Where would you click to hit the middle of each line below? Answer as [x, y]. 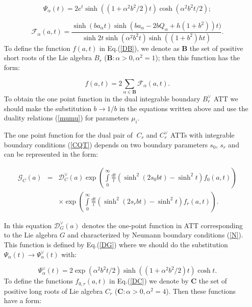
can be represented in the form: [51, 154]
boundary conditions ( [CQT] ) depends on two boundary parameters [106, 144]
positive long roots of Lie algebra [53, 291]
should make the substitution [48, 108]
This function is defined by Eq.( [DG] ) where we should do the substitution [116, 244]
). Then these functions [201, 291]
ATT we [226, 98]
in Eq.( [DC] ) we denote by [149, 281]
